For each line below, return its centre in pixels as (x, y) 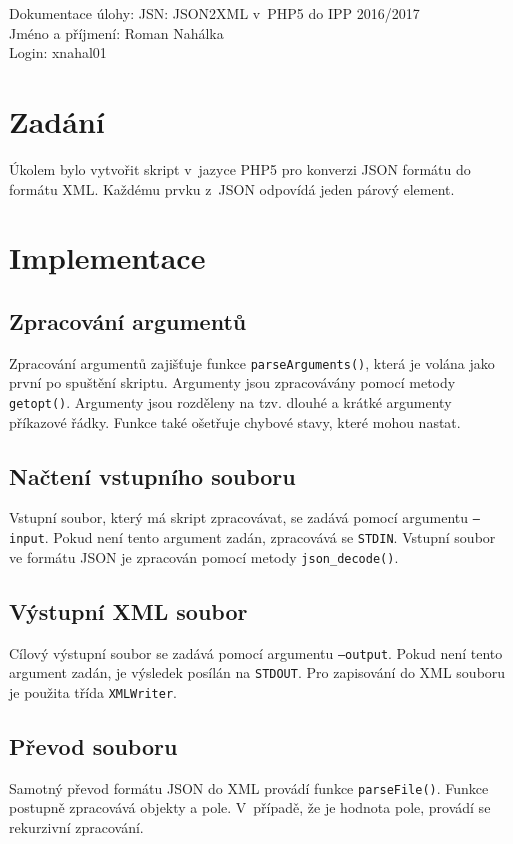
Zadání (57, 120)
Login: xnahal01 (58, 52)
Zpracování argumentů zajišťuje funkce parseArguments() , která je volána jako (252, 362)
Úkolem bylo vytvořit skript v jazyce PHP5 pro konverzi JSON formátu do (240, 168)
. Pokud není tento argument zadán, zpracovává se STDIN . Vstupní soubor (270, 537)
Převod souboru (93, 745)
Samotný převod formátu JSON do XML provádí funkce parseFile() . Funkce (249, 787)
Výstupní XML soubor (128, 610)
